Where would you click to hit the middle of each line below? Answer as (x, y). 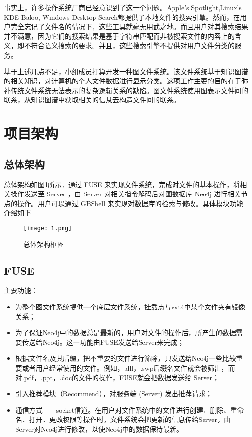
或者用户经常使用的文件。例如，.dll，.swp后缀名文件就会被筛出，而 (128, 367)
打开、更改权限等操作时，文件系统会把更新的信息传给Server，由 (130, 419)
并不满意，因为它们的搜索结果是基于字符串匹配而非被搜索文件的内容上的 (119, 36)
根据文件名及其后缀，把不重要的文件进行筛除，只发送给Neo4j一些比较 (126, 358)
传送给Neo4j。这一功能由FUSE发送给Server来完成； (103, 342)
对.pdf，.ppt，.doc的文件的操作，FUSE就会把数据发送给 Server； (117, 377)
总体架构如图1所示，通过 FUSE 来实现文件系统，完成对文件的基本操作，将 (122, 184)
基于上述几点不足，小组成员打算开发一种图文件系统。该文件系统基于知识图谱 (126, 71)
